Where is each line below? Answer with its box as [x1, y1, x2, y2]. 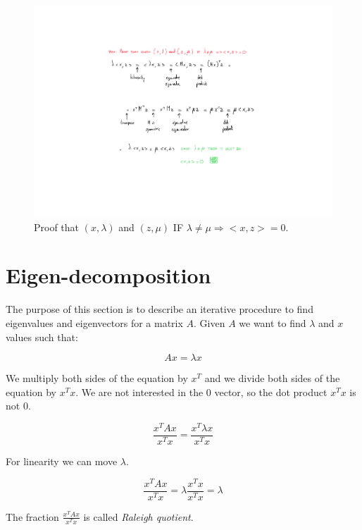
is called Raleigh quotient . [83, 509, 194, 524]
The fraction [6, 509, 59, 524]
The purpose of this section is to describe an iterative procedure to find [6, 302, 313, 316]
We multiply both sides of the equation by [6, 371, 188, 386]
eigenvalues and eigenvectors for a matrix [6, 315, 183, 330]
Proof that [34, 219, 80, 234]
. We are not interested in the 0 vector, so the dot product [75, 384, 327, 399]
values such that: [6, 329, 78, 344]
